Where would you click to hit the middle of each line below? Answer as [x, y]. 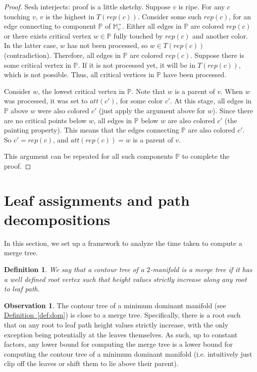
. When [232, 91]
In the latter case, [31, 45]
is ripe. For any [202, 6]
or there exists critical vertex [48, 35]
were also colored [63, 110]
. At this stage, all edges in [211, 101]
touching [17, 16]
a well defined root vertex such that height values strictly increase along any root [126, 279]
